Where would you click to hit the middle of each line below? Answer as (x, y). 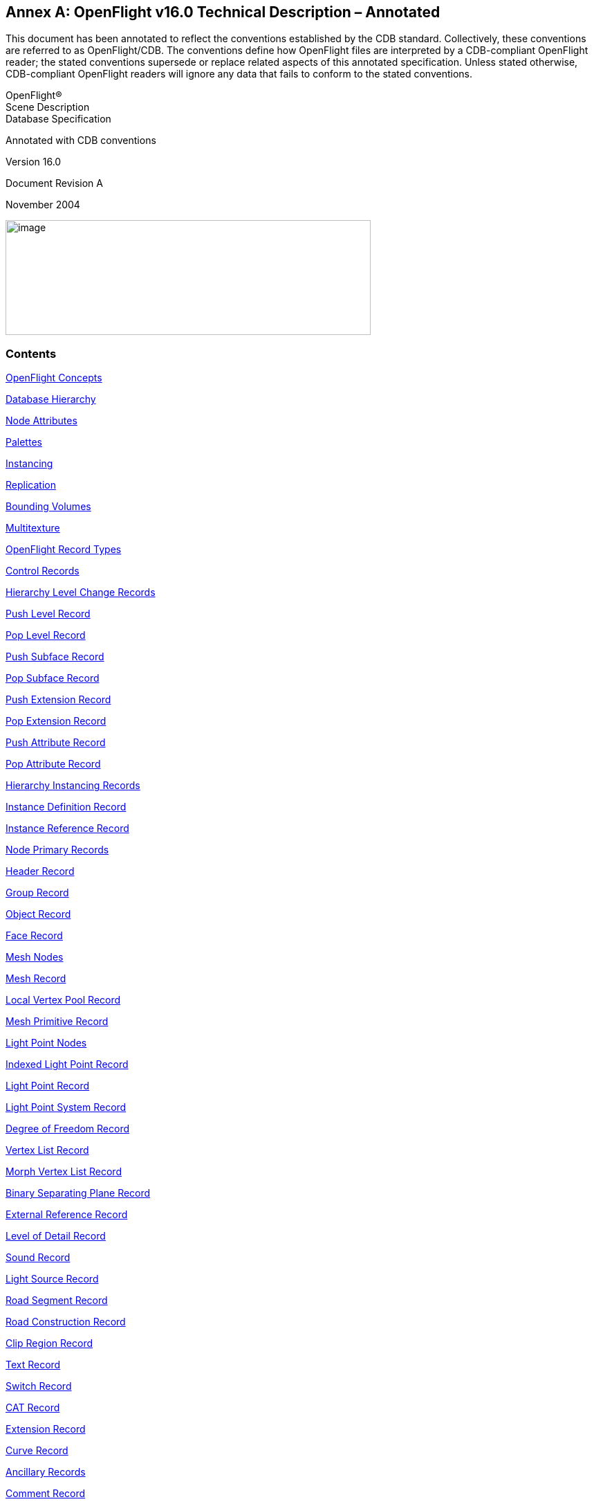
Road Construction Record (66, 1322)
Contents (31, 353)
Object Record (38, 914)
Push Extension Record (58, 700)
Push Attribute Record (56, 743)
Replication (31, 485)
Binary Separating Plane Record (78, 1193)
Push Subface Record (55, 657)
